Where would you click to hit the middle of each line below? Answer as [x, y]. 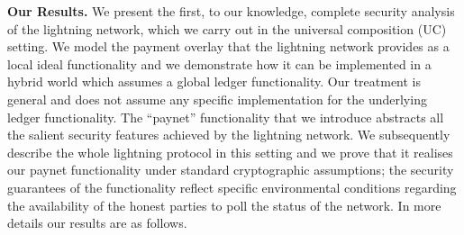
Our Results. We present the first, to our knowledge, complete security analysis [231, 11]
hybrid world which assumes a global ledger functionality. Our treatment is [214, 81]
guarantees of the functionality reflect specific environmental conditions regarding [232, 187]
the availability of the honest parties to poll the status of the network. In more [224, 205]
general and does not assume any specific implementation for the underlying [217, 99]
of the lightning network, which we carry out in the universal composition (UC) [227, 28]
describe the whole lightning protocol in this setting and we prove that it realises [230, 152]
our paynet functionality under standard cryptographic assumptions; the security [231, 170]
